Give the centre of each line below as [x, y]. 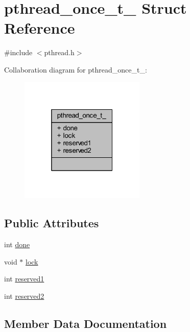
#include [18, 52]
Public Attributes [52, 223]
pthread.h [59, 52]
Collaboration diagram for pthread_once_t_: [76, 69]
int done [17, 244]
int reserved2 [24, 295]
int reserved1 [24, 279]
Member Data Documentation [86, 323]
